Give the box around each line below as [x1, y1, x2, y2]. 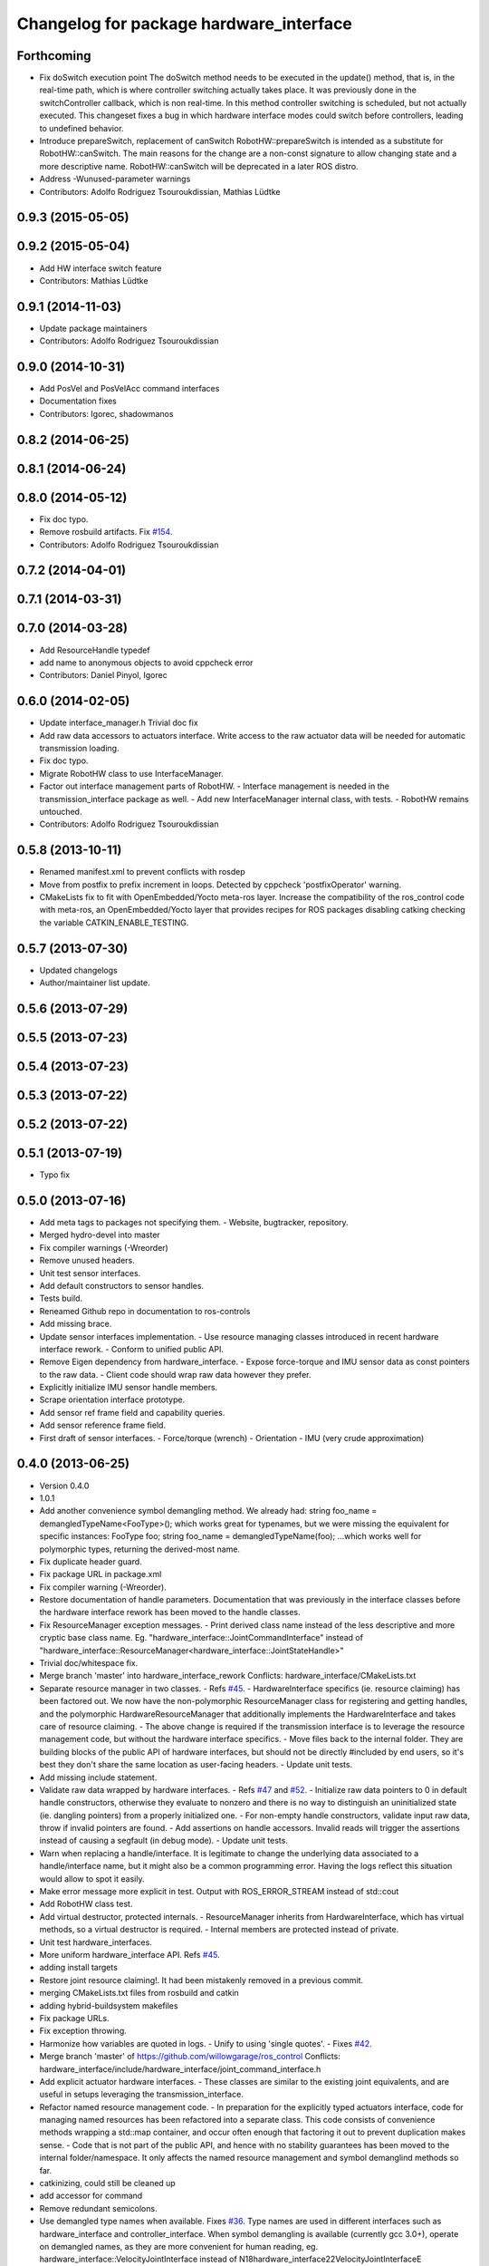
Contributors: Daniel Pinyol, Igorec [39, 670, 168, 681]
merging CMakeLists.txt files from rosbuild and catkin [39, 1988, 239, 1999]
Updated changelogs [39, 964, 118, 975]
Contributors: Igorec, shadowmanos [39, 408, 174, 419]
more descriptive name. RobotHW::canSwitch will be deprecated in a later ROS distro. [39, 160, 359, 171]
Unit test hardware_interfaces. [39, 1936, 153, 1948]
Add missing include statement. [39, 1772, 158, 1783]
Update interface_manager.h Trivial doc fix [39, 717, 198, 729]
